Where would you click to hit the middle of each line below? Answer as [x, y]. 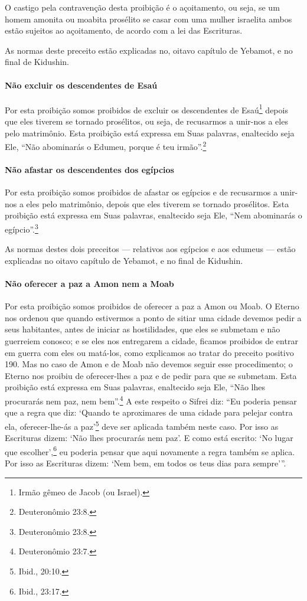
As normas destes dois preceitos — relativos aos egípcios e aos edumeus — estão [150, 249]
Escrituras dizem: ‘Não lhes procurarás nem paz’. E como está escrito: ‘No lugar [149, 438]
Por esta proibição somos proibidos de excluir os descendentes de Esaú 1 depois [146, 109]
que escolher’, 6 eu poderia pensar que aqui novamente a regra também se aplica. [150, 450]
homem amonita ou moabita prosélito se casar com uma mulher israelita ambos [148, 19]
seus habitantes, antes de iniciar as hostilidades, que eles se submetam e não [143, 329]
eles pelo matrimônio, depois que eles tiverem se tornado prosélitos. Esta [158, 203]
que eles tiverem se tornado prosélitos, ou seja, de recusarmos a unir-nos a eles [146, 121]
